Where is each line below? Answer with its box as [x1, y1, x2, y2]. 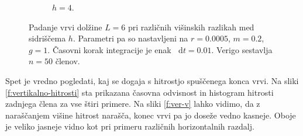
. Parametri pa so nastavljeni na [73, 32, 188, 44]
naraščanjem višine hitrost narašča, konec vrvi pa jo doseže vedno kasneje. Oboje [5, 109, 296, 121]
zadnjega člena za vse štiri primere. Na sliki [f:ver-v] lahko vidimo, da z [5, 97, 260, 110]
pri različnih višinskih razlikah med [128, 20, 254, 33]
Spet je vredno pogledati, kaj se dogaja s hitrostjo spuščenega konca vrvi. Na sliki [5, 74, 299, 86]
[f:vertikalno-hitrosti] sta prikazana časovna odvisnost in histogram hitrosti [5, 86, 274, 98]
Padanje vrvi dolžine [29, 20, 102, 33]
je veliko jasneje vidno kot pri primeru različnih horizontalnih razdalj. [5, 120, 254, 132]
